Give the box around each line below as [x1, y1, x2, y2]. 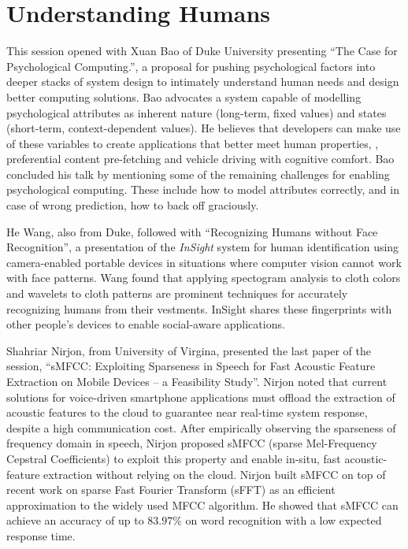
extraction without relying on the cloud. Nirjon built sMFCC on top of [43, 466, 386, 482]
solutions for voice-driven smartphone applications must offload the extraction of [6, 388, 395, 405]
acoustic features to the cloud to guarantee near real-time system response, [6, 404, 368, 421]
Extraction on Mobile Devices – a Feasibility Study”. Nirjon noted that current [6, 373, 388, 389]
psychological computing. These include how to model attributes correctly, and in [6, 181, 399, 198]
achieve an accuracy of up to [6, 512, 144, 529]
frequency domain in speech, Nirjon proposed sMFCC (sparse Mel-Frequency [6, 435, 377, 451]
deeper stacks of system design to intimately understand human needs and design [6, 73, 399, 90]
